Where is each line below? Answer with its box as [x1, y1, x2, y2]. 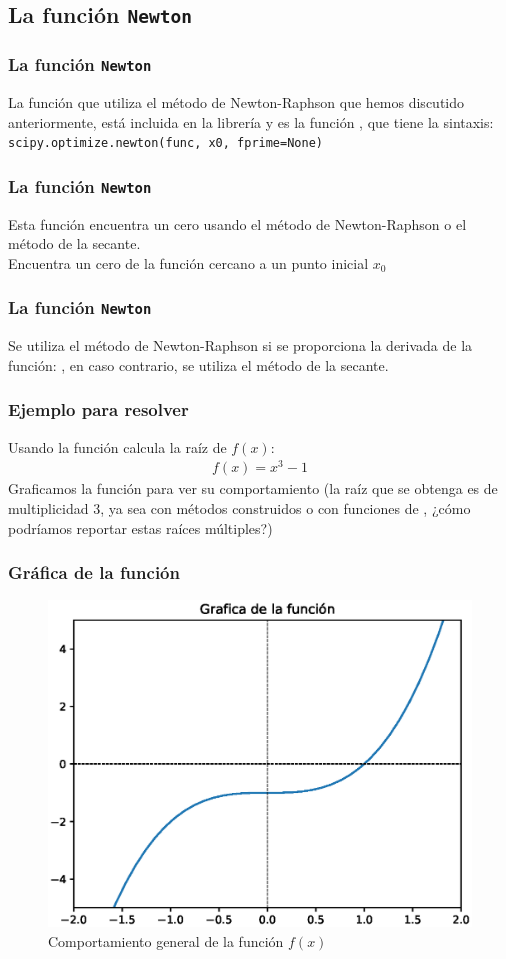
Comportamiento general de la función [48, 930, 284, 951]
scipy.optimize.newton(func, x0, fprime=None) [8, 136, 323, 151]
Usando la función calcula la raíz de [8, 436, 227, 457]
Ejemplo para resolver [8, 397, 189, 422]
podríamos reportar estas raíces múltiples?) [8, 517, 273, 538]
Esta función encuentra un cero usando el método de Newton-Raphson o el [8, 213, 467, 234]
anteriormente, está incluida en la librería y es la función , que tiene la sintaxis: [8, 111, 494, 132]
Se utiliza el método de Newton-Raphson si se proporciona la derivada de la [8, 335, 473, 356]
